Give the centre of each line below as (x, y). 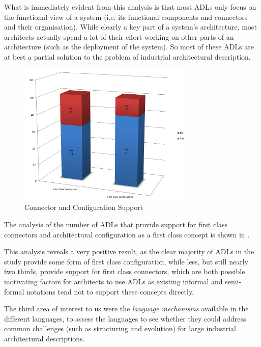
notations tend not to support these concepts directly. (110, 291)
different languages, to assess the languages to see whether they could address (125, 318)
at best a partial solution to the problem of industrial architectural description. (127, 56)
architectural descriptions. (45, 338)
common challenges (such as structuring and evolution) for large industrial (120, 328)
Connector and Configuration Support (84, 207)
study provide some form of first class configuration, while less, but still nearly (126, 261)
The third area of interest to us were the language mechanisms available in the (126, 309)
